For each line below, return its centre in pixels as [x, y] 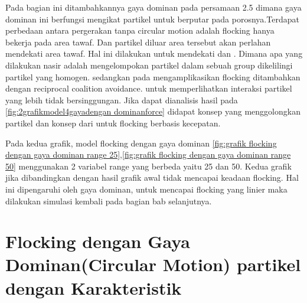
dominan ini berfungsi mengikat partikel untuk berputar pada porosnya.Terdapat [152, 19]
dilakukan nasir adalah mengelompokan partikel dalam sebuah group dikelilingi [149, 65]
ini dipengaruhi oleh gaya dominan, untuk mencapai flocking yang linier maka [146, 189]
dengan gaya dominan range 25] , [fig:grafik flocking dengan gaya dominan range [148, 154]
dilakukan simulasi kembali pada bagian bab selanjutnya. [109, 201]
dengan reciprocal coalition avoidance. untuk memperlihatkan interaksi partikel [149, 88]
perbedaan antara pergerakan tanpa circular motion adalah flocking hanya [140, 30]
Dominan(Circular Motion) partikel [153, 264]
